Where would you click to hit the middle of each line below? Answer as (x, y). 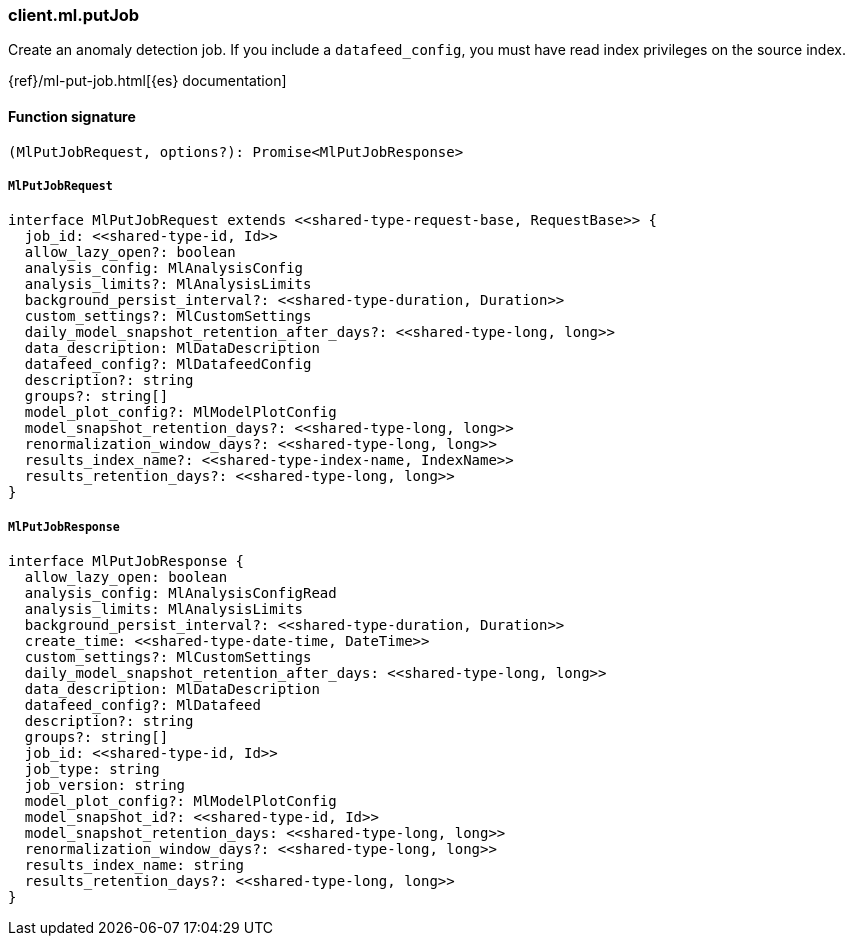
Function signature (72, 116)
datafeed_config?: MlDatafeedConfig (168, 364)
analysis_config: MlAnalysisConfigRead (180, 593)
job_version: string (105, 785)
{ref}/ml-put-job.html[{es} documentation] (147, 81)
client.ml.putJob (74, 15)
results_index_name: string (134, 865)
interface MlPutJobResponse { (126, 561)
